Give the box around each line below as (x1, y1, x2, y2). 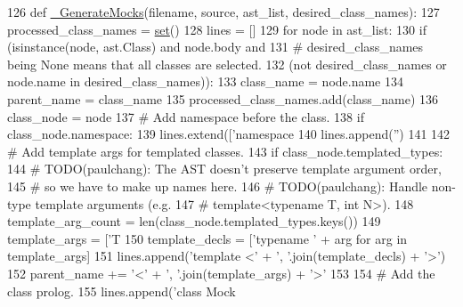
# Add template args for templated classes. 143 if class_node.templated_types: (7, 141, 443, 160)
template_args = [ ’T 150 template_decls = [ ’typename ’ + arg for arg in (7, 229, 408, 247)
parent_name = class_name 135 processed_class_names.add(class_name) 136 (7, 89, 439, 108)
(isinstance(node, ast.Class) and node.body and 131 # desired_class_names (7, 37, 424, 56)
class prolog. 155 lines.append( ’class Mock (7, 281, 236, 300)
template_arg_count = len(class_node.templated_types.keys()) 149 (7, 212, 381, 230)
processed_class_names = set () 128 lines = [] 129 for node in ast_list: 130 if (7, 20, 426, 38)
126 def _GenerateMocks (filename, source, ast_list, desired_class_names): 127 (7, 3, 440, 20)
